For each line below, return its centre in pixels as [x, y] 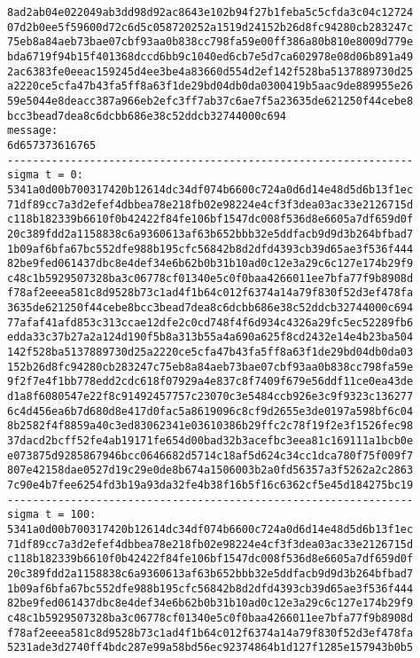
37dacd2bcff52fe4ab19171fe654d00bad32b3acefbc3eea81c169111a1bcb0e [210, 441]
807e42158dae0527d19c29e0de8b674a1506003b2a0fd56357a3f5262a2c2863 [210, 470]
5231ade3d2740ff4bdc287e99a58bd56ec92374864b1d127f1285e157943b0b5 [210, 648]
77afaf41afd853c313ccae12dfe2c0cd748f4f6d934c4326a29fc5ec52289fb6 [210, 322]
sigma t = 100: [52, 515]
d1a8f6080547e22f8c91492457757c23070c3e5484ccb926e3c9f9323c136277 [210, 397]
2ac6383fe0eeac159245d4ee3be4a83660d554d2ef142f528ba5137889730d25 [210, 71]
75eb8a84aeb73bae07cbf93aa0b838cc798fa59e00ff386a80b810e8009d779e [210, 42]
